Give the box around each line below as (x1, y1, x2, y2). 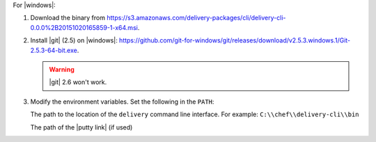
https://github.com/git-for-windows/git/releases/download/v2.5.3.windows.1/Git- (118, 36, 351, 45)
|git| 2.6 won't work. (49, 78, 107, 86)
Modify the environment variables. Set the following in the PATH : (30, 97, 214, 106)
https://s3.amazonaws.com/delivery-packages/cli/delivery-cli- (107, 14, 286, 22)
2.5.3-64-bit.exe (30, 46, 78, 54)
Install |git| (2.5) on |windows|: (30, 36, 118, 45)
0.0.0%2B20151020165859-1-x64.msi (30, 23, 139, 31)
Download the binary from (30, 14, 106, 22)
